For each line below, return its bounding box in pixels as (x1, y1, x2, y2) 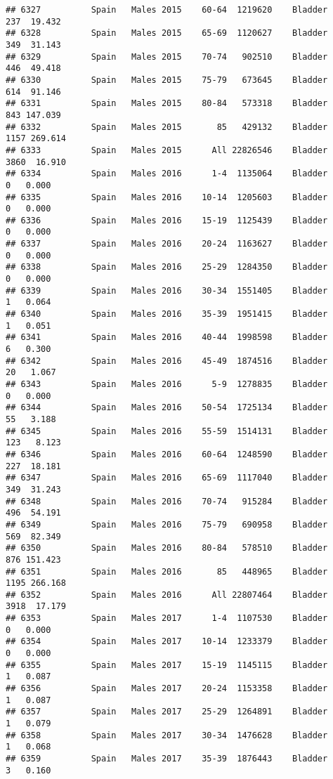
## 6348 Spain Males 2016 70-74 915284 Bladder (6, 496, 328, 506)
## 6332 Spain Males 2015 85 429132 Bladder (6, 122, 328, 132)
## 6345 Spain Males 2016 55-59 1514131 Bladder (6, 426, 328, 436)
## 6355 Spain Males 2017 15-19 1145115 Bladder (6, 660, 328, 670)
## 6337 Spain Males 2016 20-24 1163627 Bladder (6, 239, 328, 249)
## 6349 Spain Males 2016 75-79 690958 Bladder (6, 519, 328, 530)
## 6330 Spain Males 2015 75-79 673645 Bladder (6, 74, 328, 85)
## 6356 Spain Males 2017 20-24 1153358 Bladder (6, 683, 328, 694)
